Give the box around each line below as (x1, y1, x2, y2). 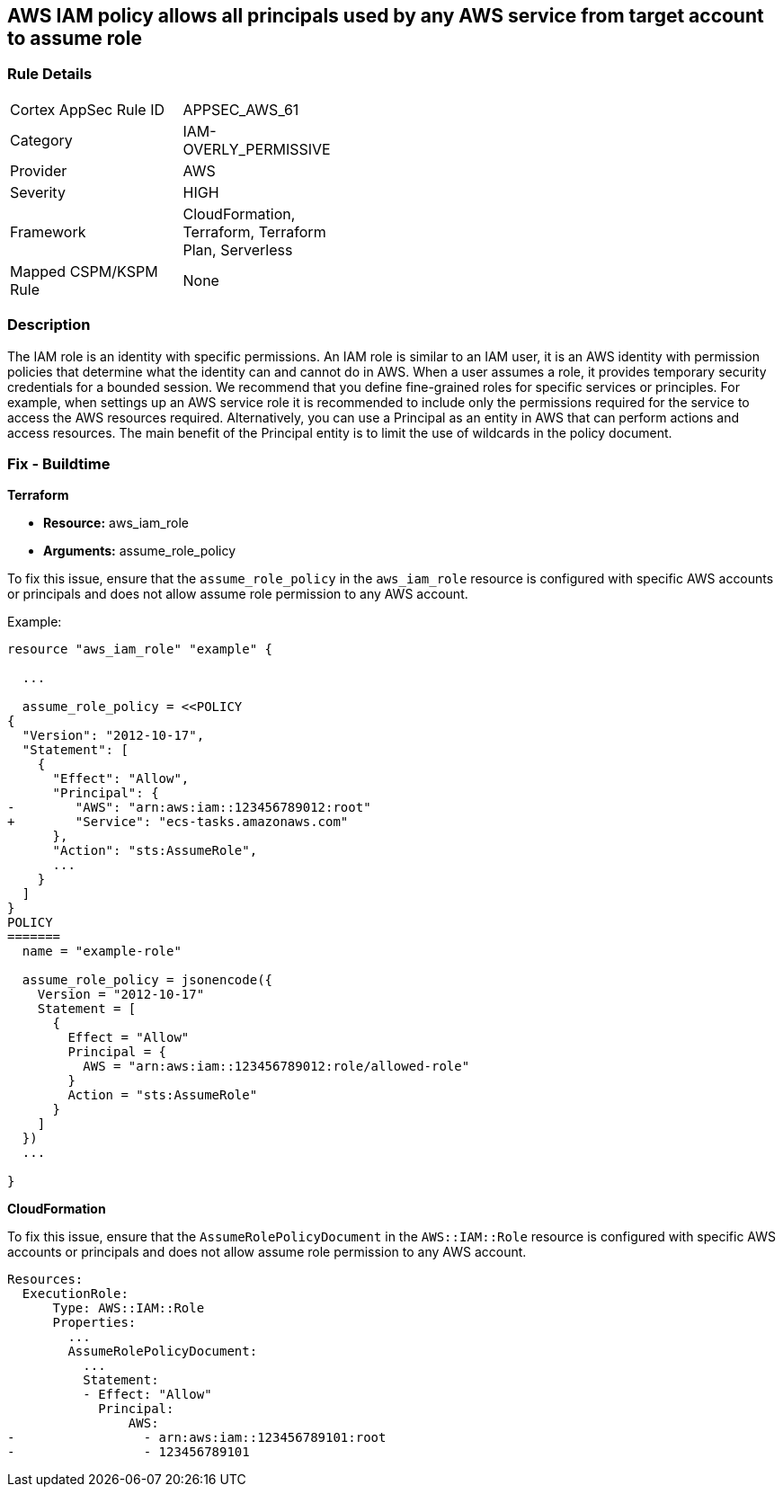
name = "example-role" (22, 944, 182, 959)
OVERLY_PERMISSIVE (182, 139, 331, 158)
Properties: (52, 1315, 137, 1330)
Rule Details (7, 65, 93, 84)
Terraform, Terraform (182, 222, 326, 241)
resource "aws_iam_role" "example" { (7, 642, 273, 657)
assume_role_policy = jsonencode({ (22, 973, 273, 988)
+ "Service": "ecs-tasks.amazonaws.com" (7, 814, 349, 830)
